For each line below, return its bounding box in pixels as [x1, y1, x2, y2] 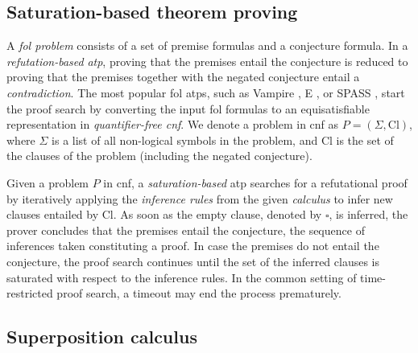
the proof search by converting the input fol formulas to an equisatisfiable [6, 100, 370, 117]
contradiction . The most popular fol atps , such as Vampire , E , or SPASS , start [6, 84, 405, 101]
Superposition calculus [6, 324, 197, 349]
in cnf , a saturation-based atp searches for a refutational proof [103, 174, 408, 191]
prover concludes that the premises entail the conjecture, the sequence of [6, 221, 365, 238]
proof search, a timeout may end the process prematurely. [56, 285, 341, 302]
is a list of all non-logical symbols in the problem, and [52, 131, 318, 148]
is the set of [336, 131, 394, 148]
